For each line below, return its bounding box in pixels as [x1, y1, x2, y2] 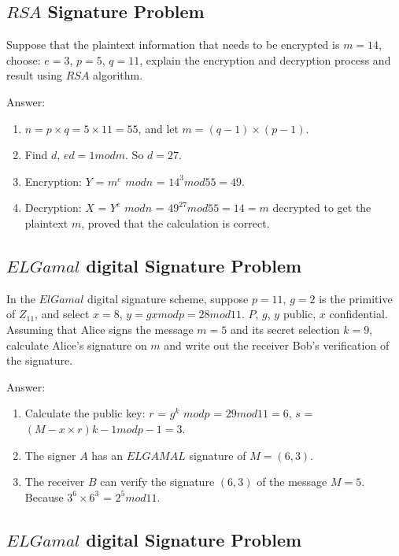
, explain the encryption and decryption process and [139, 51, 391, 68]
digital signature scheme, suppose [87, 290, 249, 306]
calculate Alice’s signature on [6, 336, 147, 353]
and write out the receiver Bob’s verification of [164, 336, 390, 353]
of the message [257, 473, 327, 490]
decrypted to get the [272, 199, 371, 216]
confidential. [329, 306, 388, 322]
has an [91, 447, 124, 463]
